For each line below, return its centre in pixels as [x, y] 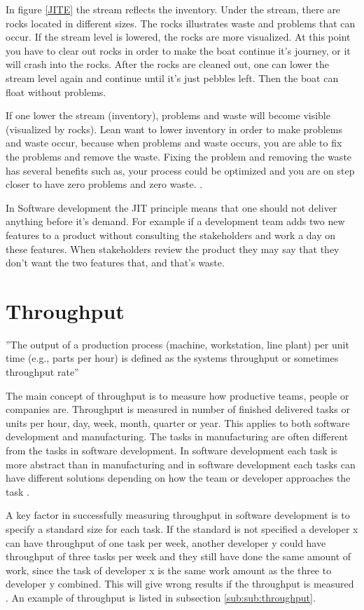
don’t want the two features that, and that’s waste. [115, 263]
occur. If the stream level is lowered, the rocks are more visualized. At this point [178, 37]
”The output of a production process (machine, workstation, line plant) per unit [177, 344]
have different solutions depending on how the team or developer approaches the [178, 478]
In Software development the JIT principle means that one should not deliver [171, 207]
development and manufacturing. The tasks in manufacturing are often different [177, 436]
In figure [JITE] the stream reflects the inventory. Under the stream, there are [173, 9]
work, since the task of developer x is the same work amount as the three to [169, 570]
